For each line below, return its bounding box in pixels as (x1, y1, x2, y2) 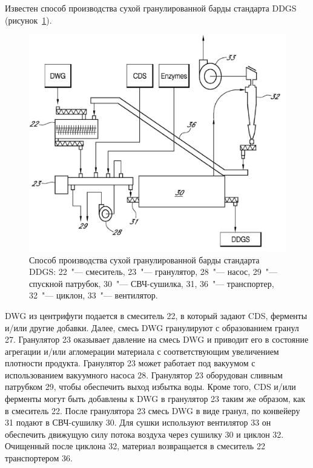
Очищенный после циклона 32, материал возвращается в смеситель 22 (5, 440, 265, 452)
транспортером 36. (5, 452, 73, 464)
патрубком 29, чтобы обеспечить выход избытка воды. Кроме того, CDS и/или (5, 380, 296, 393)
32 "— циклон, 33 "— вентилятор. (29, 289, 158, 302)
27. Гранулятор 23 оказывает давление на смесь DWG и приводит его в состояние (5, 333, 309, 346)
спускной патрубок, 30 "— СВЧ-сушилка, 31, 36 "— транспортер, (29, 277, 274, 289)
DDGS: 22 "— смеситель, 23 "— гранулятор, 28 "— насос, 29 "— (29, 265, 278, 278)
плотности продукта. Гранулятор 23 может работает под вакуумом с (5, 357, 255, 369)
